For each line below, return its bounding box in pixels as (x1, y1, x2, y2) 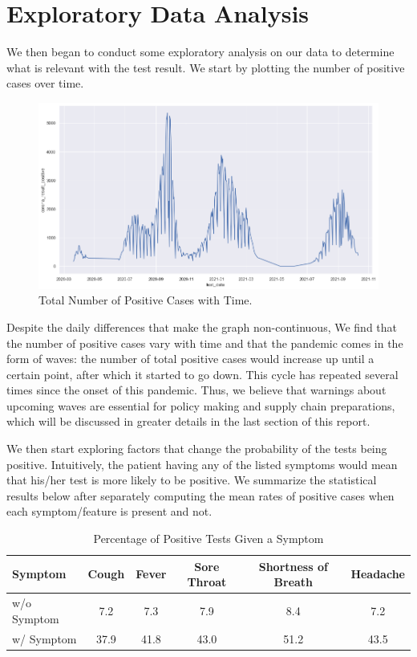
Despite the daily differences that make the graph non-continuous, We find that (6, 318, 398, 335)
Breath (273, 573, 314, 590)
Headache (350, 565, 405, 582)
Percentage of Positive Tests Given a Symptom (93, 530, 324, 547)
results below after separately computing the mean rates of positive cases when (6, 487, 395, 504)
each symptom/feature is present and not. (6, 503, 213, 520)
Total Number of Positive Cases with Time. (38, 292, 253, 308)
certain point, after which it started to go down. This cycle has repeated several (6, 365, 399, 382)
